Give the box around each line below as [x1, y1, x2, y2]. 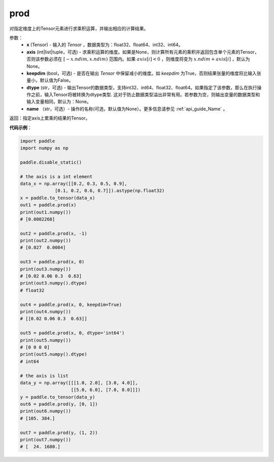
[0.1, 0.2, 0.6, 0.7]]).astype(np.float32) [55, 188, 165, 194]
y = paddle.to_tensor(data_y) [20, 394, 95, 400]
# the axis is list [20, 373, 68, 379]
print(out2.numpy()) [20, 238, 71, 243]
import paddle [20, 138, 55, 144]
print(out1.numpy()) [20, 209, 71, 215]
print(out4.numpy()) [20, 309, 71, 315]
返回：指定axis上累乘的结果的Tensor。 [9, 115, 90, 121]
